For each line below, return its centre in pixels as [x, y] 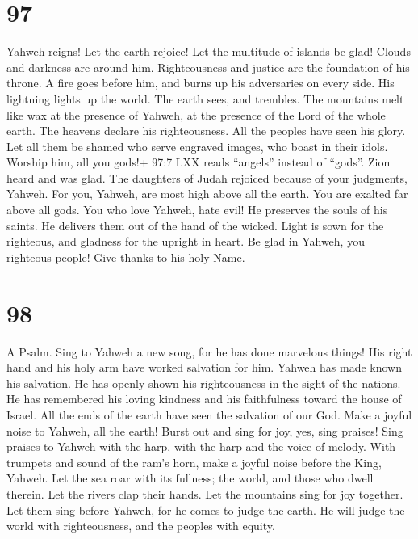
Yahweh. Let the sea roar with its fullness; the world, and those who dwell [190, 478]
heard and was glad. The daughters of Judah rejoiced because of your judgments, [207, 177]
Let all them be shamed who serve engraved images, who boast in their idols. [197, 146]
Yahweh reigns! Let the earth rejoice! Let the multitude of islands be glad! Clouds [209, 51]
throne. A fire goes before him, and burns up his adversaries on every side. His [201, 83]
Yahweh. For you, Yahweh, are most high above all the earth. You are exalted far [207, 194]
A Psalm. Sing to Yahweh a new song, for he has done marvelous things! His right [209, 351]
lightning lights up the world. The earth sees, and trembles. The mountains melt [205, 98]
